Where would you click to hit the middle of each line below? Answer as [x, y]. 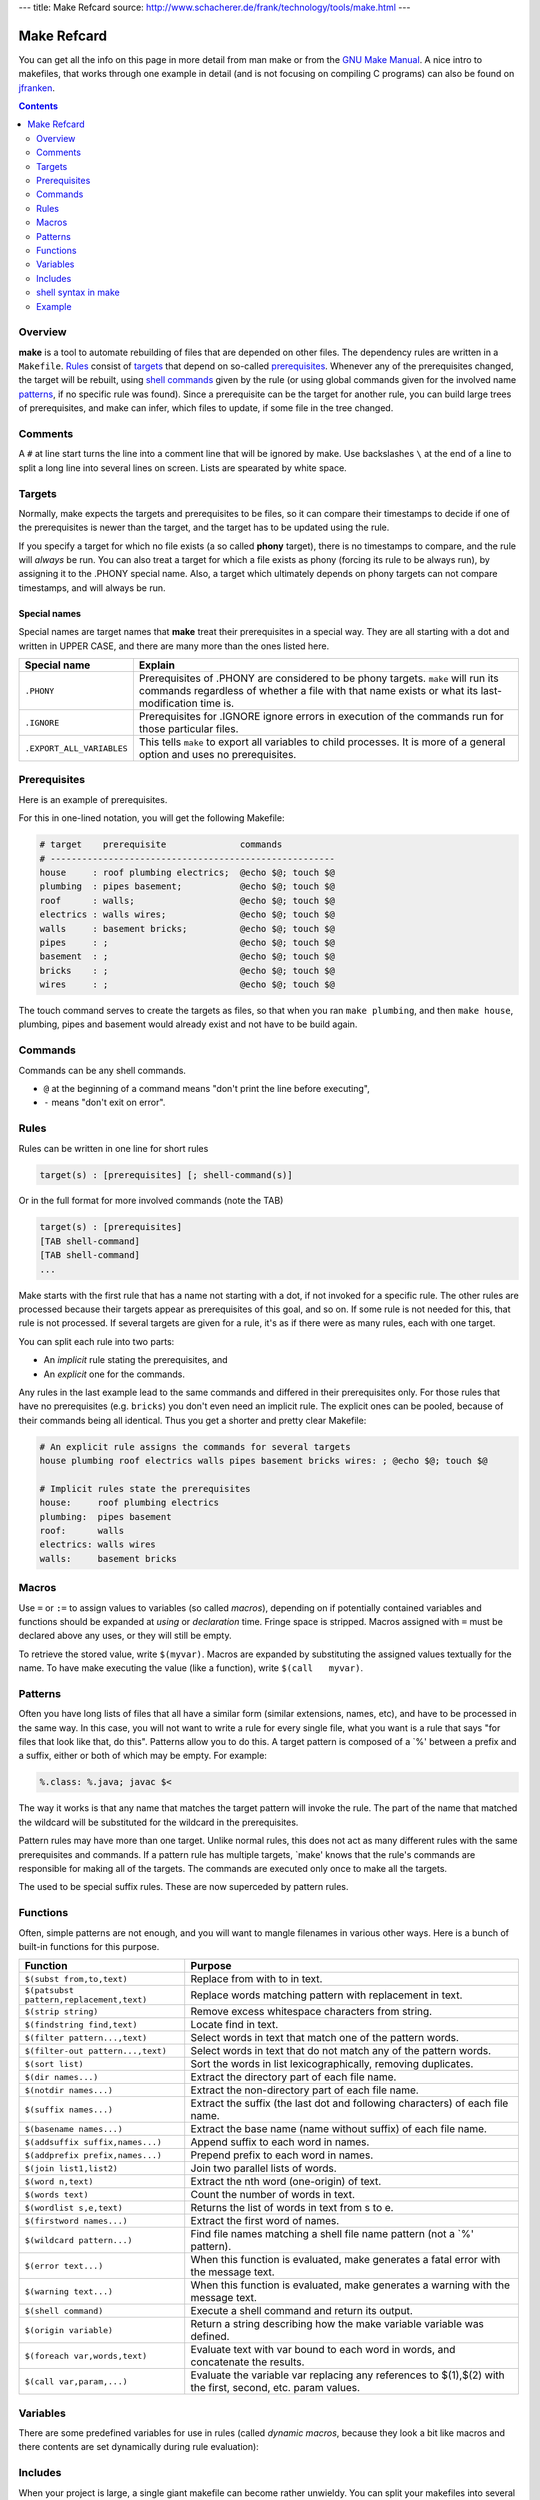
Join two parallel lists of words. [263, 2168]
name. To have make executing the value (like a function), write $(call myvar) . [191, 1668]
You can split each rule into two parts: [96, 1341]
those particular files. [188, 729]
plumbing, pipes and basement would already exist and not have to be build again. [188, 1024]
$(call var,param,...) [76, 2381]
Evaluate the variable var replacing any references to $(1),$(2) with [347, 2375]
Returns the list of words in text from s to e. [292, 2208]
